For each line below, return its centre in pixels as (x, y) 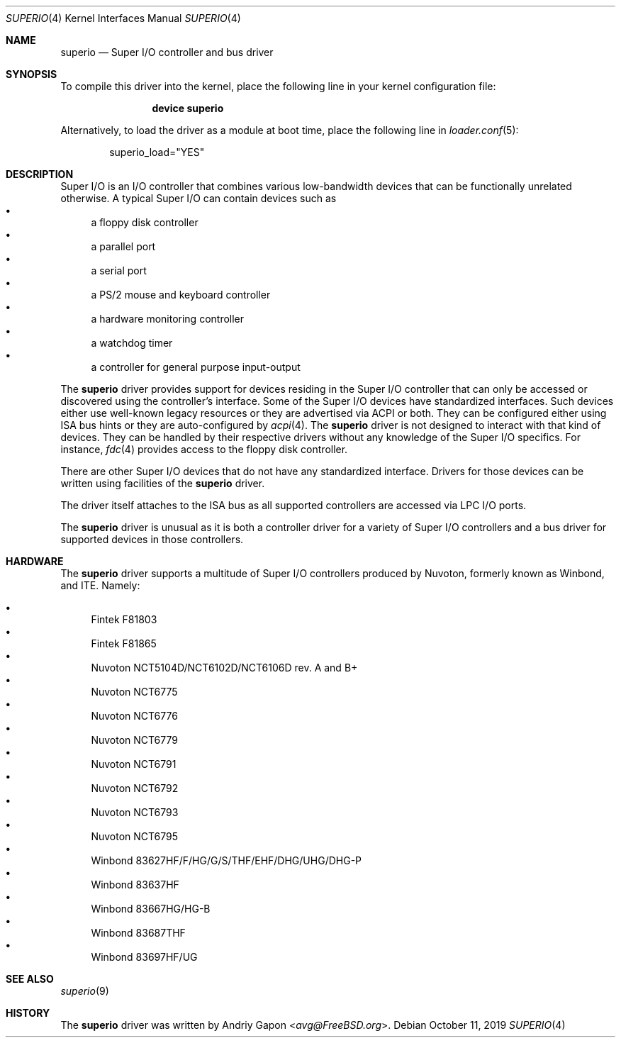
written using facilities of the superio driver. (163, 483)
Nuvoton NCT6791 (134, 764)
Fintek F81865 (124, 643)
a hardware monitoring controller (168, 319)
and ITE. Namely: (100, 585)
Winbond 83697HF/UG (144, 957)
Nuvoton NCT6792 (135, 788)
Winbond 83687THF (138, 933)
